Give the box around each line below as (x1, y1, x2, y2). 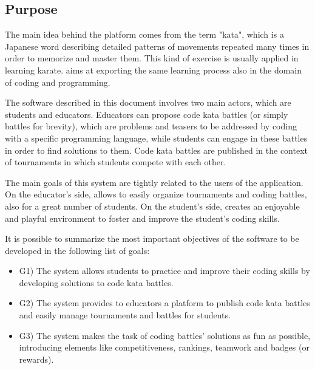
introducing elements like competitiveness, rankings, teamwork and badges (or (19, 341, 310, 354)
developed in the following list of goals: (5, 244, 150, 256)
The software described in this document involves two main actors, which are (5, 96, 291, 109)
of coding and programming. (5, 75, 110, 88)
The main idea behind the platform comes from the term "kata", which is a (5, 28, 284, 41)
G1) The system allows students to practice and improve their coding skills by (19, 264, 310, 277)
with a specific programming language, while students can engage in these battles (5, 131, 308, 144)
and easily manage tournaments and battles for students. (19, 309, 231, 321)
